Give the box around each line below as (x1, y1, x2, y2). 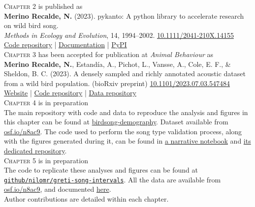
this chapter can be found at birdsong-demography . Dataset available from (4, 117, 228, 127)
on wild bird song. (4, 20, 59, 30)
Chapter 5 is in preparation (4, 155, 88, 165)
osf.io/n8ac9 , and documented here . (4, 184, 111, 194)
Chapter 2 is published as (4, 1, 83, 11)
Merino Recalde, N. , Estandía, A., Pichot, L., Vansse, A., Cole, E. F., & (4, 59, 231, 69)
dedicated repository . (4, 145, 67, 155)
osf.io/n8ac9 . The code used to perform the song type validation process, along (4, 126, 242, 136)
